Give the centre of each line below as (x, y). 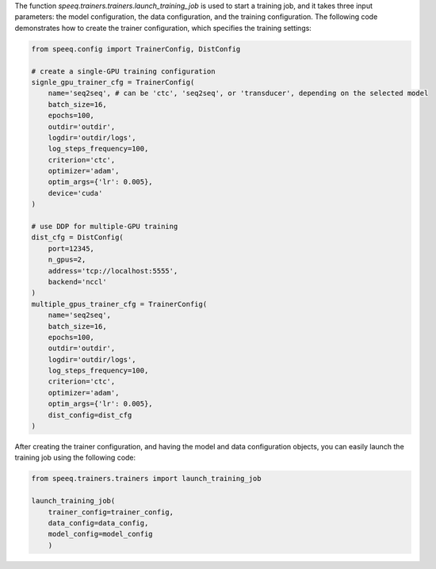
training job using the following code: (75, 458)
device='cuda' (75, 193)
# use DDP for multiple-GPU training (105, 227)
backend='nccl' (77, 282)
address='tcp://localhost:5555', (113, 271)
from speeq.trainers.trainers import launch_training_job (146, 479)
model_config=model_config (101, 534)
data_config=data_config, (98, 523)
